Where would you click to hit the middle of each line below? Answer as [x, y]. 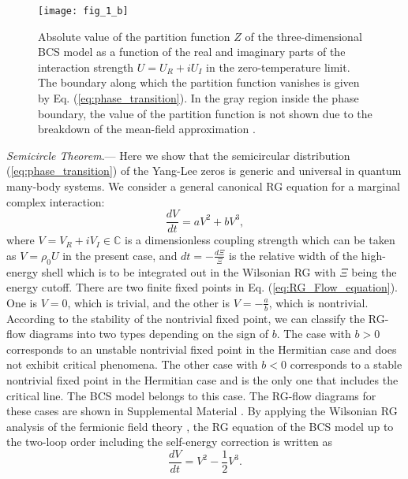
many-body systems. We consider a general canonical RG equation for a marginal [203, 186]
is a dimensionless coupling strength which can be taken [260, 240]
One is [22, 302]
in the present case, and [120, 255]
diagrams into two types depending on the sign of [149, 334]
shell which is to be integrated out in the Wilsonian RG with [189, 271]
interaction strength [86, 67]
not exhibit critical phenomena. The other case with [132, 364]
